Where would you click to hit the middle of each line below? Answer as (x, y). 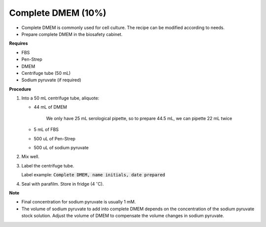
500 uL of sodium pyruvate (61, 148)
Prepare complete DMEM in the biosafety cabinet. (72, 34)
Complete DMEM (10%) (58, 13)
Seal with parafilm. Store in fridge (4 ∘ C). (63, 183)
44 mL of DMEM (50, 107)
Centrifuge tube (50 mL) (46, 73)
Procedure (20, 89)
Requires (18, 43)
